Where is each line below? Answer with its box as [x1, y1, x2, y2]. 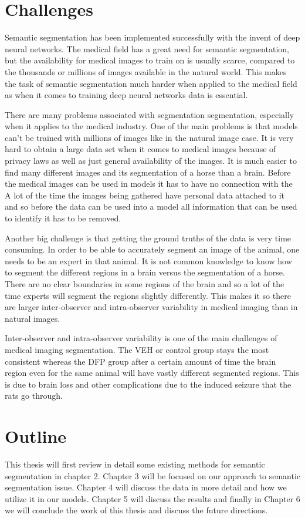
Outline [5, 424, 67, 448]
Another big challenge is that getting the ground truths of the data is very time [5, 231, 292, 244]
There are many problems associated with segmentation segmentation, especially [5, 108, 294, 120]
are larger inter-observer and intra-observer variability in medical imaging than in [5, 301, 298, 313]
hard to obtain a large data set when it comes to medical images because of [5, 143, 276, 155]
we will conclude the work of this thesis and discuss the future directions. [5, 504, 268, 516]
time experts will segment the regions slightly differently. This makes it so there [5, 289, 291, 301]
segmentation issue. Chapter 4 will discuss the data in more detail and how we [5, 481, 287, 493]
